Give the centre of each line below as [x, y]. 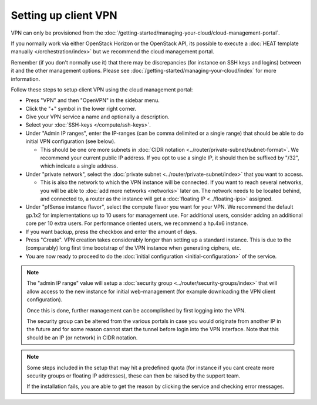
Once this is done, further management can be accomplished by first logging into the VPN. [136, 310]
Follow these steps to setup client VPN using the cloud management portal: [102, 89]
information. [26, 79]
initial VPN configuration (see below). [70, 141]
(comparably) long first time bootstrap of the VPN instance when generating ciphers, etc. [133, 248]
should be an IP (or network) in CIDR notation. [82, 338]
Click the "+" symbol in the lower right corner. [81, 108]
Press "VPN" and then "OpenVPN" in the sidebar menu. [92, 100]
